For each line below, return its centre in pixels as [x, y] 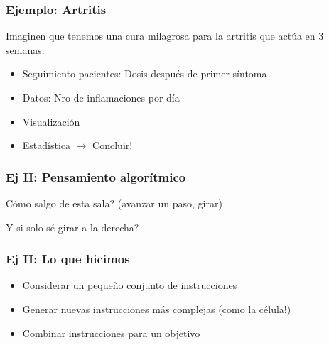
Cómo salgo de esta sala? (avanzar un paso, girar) [114, 203]
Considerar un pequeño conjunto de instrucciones [130, 285]
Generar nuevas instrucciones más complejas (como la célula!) [157, 309]
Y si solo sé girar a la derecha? [72, 227]
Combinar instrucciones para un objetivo [111, 333]
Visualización [51, 121]
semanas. [25, 49]
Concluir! [113, 145]
